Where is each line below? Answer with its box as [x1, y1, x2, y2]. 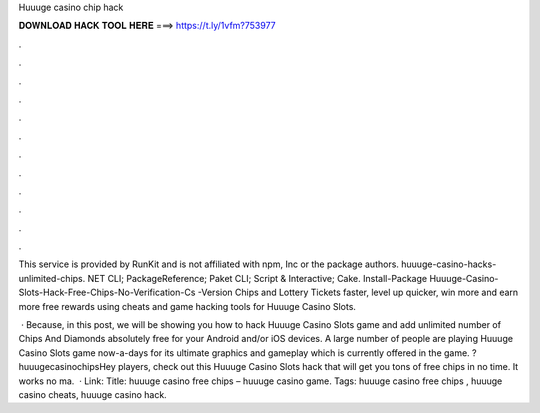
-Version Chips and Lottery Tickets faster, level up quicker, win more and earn [197, 286, 519, 299]
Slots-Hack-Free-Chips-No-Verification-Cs [18, 286, 196, 299]
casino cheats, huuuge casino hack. [18, 388, 167, 400]
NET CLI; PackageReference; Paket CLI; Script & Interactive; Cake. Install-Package [87, 272, 428, 284]
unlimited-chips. [18, 272, 86, 284]
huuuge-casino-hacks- [401, 258, 497, 270]
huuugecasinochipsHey [18, 361, 117, 373]
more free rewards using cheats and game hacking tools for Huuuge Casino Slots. [18, 300, 357, 312]
